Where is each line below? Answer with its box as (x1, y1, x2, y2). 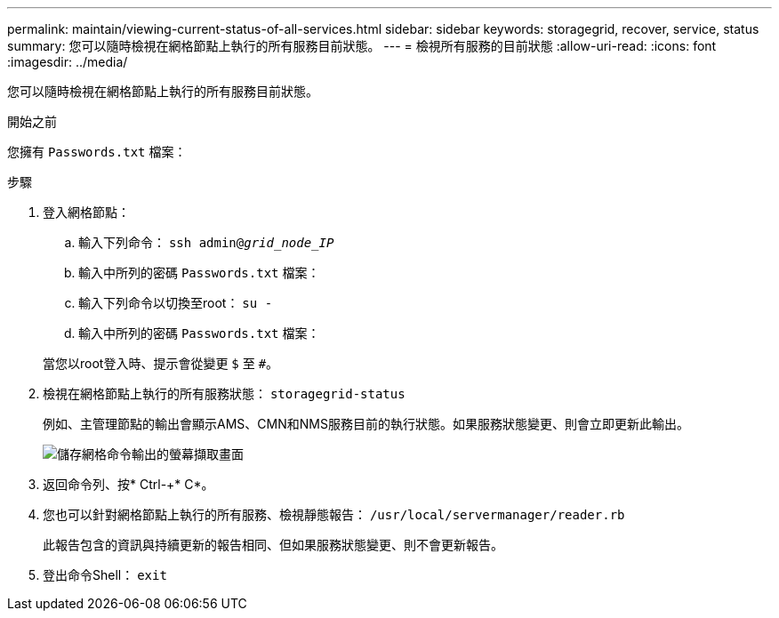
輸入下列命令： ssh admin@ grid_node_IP (78, 235, 334, 250)
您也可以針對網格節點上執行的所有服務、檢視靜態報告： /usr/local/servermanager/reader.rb (43, 507, 625, 522)
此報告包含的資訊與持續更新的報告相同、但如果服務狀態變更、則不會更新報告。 (43, 537, 503, 552)
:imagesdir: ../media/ (7, 54, 128, 69)
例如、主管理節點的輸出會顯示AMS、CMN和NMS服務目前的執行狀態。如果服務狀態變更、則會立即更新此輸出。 (43, 416, 689, 431)
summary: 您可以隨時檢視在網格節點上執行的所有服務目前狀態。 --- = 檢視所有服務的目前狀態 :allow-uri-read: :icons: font (7, 38, 717, 53)
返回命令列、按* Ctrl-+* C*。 (43, 477, 214, 492)
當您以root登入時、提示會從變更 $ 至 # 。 (43, 356, 279, 371)
